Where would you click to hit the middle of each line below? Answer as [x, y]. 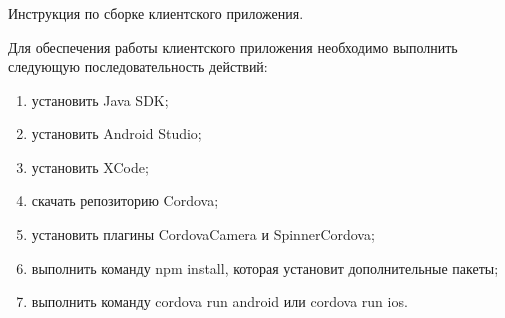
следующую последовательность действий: [138, 66]
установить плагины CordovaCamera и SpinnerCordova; [203, 234]
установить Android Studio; [116, 133]
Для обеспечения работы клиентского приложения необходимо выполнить [233, 46]
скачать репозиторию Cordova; [125, 200]
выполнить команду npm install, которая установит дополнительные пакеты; [265, 267]
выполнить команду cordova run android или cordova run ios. [219, 301]
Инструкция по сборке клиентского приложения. [156, 12]
